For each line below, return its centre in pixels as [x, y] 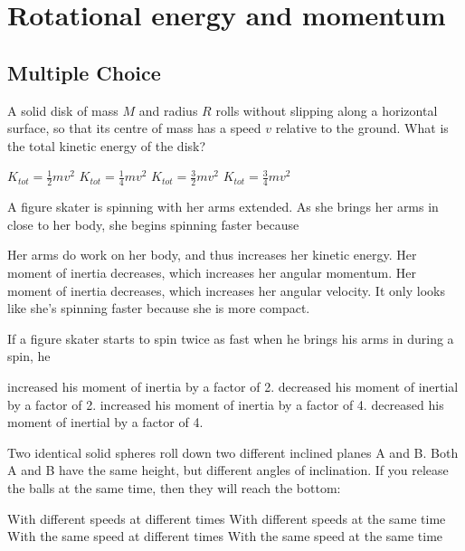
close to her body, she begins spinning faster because [153, 224]
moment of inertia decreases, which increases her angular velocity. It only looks [226, 290]
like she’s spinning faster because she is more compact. [159, 308]
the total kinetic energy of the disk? [107, 145]
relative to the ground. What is [362, 128]
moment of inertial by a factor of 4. [105, 422]
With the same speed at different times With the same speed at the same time [225, 536]
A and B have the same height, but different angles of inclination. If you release [228, 470]
